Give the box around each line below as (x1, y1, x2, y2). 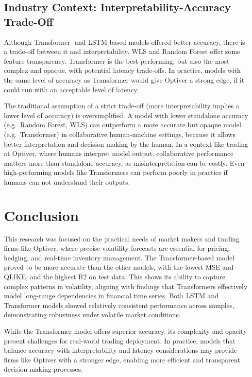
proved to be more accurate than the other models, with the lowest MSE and (4, 262, 234, 272)
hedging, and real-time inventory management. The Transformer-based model (4, 252, 235, 262)
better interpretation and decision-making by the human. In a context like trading (4, 138, 249, 149)
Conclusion (4, 205, 79, 225)
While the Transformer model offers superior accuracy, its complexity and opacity (4, 326, 247, 336)
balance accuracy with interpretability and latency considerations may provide (4, 345, 237, 355)
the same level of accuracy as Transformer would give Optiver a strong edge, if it (4, 74, 245, 85)
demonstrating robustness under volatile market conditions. (4, 309, 181, 320)
